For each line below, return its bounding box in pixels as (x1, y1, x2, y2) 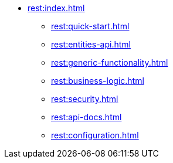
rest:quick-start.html (51, 21, 130, 31)
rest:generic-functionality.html (51, 57, 168, 67)
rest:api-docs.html (51, 112, 122, 122)
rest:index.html (28, 3, 85, 13)
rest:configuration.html (51, 130, 139, 140)
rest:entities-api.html (51, 39, 131, 49)
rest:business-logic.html (51, 76, 144, 86)
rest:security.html (51, 94, 118, 104)
